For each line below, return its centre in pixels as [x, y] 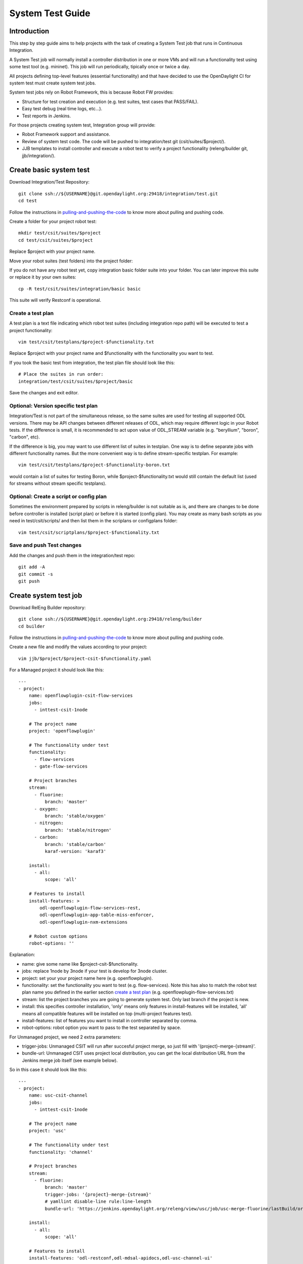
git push [29, 581]
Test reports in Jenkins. [46, 116]
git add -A [32, 567]
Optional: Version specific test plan [54, 405]
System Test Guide [50, 13]
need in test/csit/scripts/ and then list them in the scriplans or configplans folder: [93, 521]
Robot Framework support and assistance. [66, 134]
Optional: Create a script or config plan [58, 496]
